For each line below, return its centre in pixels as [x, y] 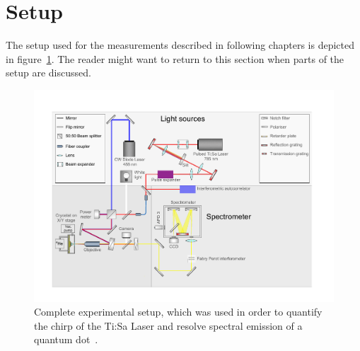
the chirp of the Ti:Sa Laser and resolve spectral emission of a [168, 325]
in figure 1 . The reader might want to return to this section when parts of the [175, 58]
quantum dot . [66, 339]
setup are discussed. [48, 73]
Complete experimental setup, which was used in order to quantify [178, 312]
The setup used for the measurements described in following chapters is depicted [180, 45]
